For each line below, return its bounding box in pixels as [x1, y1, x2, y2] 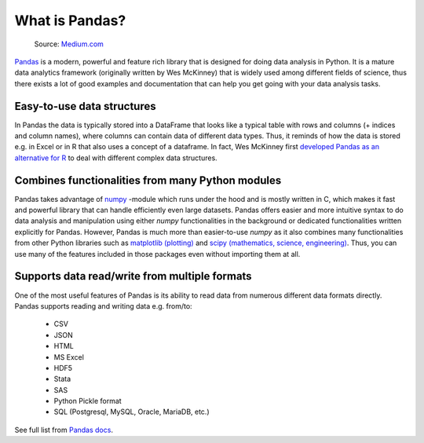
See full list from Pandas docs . [14, 425, 114, 434]
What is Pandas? [14, 12, 126, 29]
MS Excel [53, 352, 84, 361]
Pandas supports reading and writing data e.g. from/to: [14, 301, 192, 310]
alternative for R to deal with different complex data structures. [14, 153, 217, 163]
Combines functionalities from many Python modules [14, 174, 282, 187]
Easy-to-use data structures [14, 99, 156, 113]
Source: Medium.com [34, 39, 104, 49]
